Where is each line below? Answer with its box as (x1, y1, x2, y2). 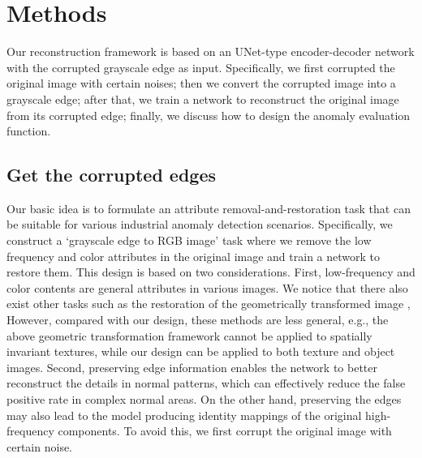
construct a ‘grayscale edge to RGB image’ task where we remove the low (6, 232, 372, 249)
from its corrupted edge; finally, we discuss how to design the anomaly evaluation (6, 106, 411, 123)
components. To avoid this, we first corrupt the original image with (58, 422, 392, 439)
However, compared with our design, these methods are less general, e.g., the (6, 311, 389, 328)
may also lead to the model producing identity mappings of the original (6, 406, 362, 423)
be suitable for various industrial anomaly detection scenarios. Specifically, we (6, 216, 393, 233)
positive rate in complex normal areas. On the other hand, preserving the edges (6, 391, 402, 408)
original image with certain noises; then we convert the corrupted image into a (6, 75, 396, 92)
